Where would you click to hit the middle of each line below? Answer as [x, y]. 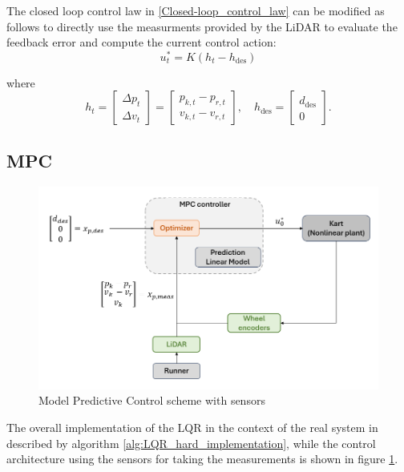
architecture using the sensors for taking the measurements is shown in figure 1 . [202, 459]
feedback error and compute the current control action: [141, 42]
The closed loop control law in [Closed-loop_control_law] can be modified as [196, 10]
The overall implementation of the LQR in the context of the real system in [192, 428]
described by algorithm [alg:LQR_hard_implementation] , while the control [191, 443]
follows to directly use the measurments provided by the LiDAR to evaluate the [202, 26]
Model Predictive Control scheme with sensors [152, 400]
